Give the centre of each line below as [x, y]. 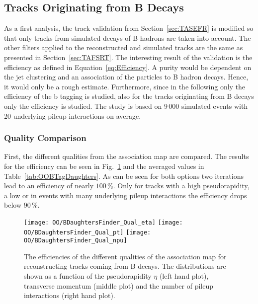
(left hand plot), [184, 276]
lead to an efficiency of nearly [49, 186]
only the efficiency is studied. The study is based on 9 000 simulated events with [126, 106]
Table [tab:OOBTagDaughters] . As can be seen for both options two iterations [124, 176]
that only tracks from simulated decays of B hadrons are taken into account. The [128, 38]
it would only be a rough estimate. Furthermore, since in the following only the [125, 86]
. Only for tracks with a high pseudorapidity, [181, 186]
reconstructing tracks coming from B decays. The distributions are [125, 266]
